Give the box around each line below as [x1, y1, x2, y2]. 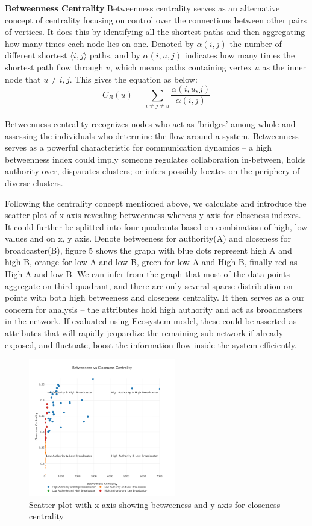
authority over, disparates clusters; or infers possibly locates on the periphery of [5, 164, 300, 177]
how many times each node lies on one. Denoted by [5, 37, 194, 49]
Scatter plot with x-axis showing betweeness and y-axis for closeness [29, 498, 281, 510]
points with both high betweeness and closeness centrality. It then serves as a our [5, 291, 305, 304]
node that [5, 72, 41, 85]
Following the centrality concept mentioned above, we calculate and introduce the [5, 196, 307, 209]
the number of [229, 37, 282, 49]
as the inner [262, 60, 306, 73]
